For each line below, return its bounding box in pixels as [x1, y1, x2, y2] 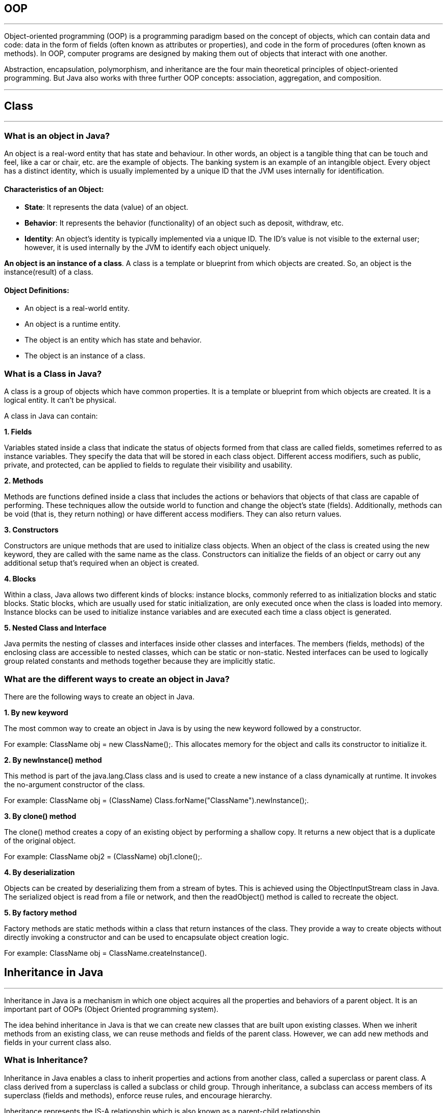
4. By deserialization [4, 867, 75, 877]
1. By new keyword [4, 708, 68, 717]
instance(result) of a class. [4, 268, 93, 277]
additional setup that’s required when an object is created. [4, 559, 199, 568]
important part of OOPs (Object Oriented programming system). [4, 1004, 218, 1013]
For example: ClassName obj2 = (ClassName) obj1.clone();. [4, 852, 202, 861]
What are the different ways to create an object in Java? [4, 673, 230, 684]
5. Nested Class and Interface [4, 623, 107, 633]
